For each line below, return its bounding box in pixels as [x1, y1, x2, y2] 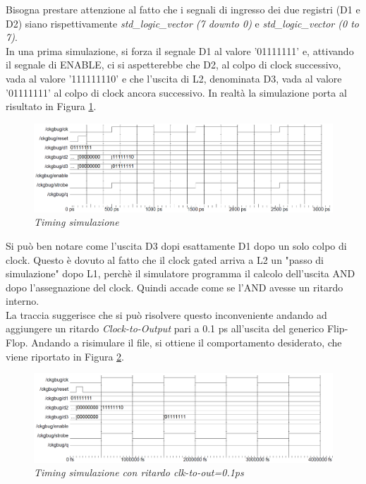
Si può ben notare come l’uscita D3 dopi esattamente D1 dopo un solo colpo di [6, 238, 347, 253]
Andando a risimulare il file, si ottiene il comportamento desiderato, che [31, 335, 342, 350]
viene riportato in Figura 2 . [6, 349, 124, 363]
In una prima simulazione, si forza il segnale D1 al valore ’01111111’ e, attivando [6, 43, 354, 58]
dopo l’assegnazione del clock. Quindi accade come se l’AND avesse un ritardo [6, 279, 343, 294]
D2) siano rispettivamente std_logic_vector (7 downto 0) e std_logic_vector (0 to [6, 16, 359, 30]
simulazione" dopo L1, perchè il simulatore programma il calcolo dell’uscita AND [6, 266, 355, 281]
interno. [6, 294, 39, 308]
